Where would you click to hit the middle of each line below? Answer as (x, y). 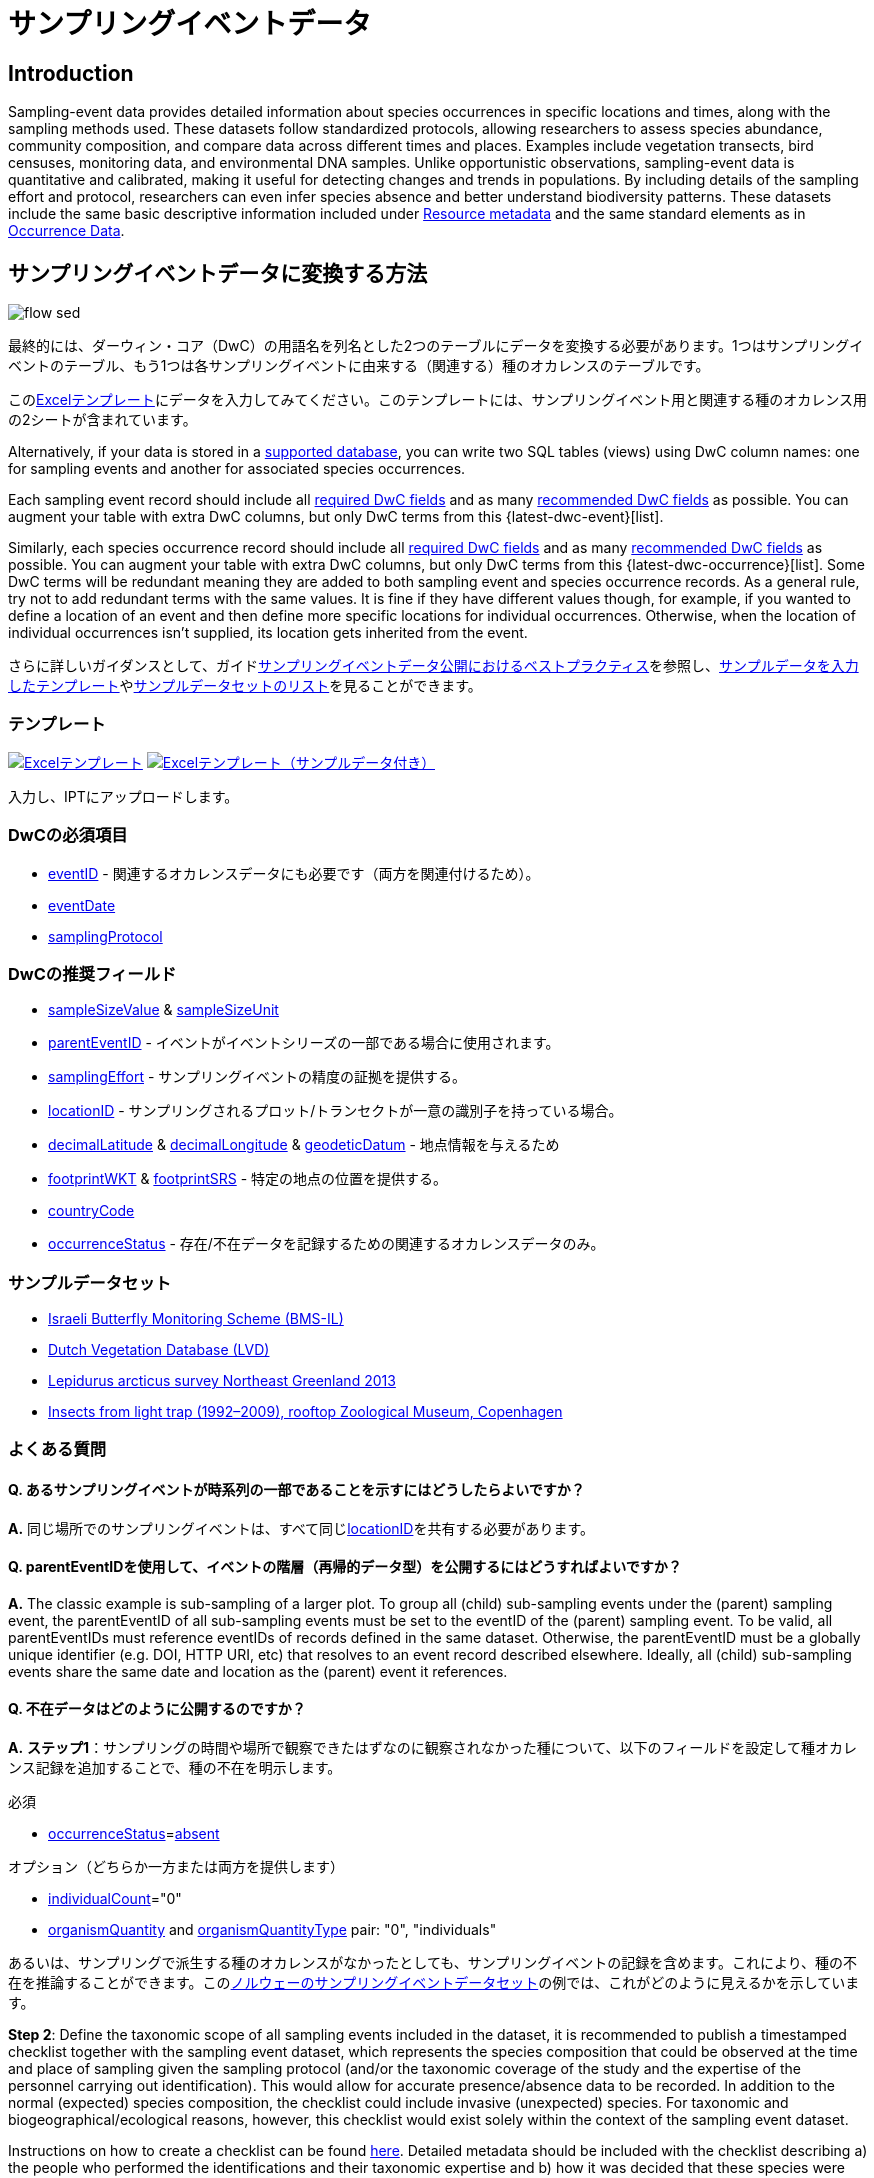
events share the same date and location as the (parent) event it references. (258, 1671)
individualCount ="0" (115, 1899)
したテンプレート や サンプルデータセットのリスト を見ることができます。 (245, 686)
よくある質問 (57, 1449)
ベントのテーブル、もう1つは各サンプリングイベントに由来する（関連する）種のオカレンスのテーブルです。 (359, 366)
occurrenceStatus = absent (134, 1834)
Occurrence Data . (66, 231)
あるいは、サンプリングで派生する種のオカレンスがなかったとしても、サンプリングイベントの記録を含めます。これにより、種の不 (433, 1963)
